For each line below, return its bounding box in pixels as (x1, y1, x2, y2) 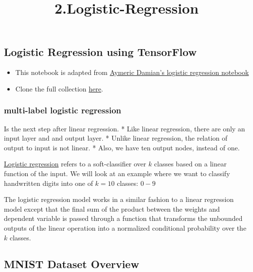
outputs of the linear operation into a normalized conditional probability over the (4, 222, 247, 233)
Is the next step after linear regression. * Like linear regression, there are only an (4, 123, 245, 133)
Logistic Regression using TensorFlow (4, 44, 197, 59)
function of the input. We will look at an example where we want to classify (4, 168, 230, 178)
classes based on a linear (154, 159, 227, 169)
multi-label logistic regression (4, 104, 121, 116)
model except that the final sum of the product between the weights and (4, 203, 220, 214)
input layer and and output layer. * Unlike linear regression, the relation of (4, 133, 228, 143)
